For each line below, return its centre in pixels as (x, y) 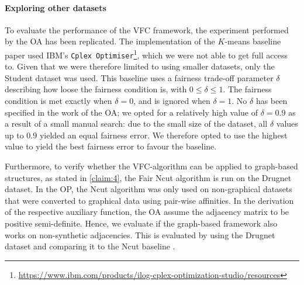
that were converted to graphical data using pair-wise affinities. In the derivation (149, 200)
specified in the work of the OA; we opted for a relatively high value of (132, 112)
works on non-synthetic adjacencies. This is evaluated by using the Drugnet (140, 234)
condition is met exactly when (58, 101)
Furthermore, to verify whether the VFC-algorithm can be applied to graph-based (151, 166)
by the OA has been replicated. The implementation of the (110, 41)
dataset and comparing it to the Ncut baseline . (90, 246)
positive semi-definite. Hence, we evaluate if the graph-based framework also (141, 223)
